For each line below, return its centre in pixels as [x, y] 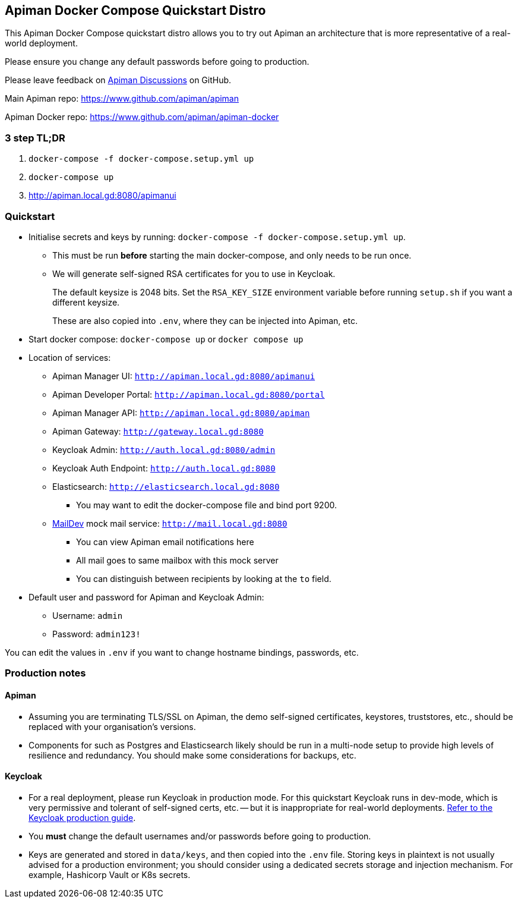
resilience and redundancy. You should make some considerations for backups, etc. [192, 755]
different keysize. [86, 302]
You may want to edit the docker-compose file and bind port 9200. [206, 505]
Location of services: [70, 357]
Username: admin [88, 615]
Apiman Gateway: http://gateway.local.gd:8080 [158, 431]
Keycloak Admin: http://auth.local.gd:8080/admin [164, 449]
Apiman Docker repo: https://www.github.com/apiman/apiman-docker [142, 117]
